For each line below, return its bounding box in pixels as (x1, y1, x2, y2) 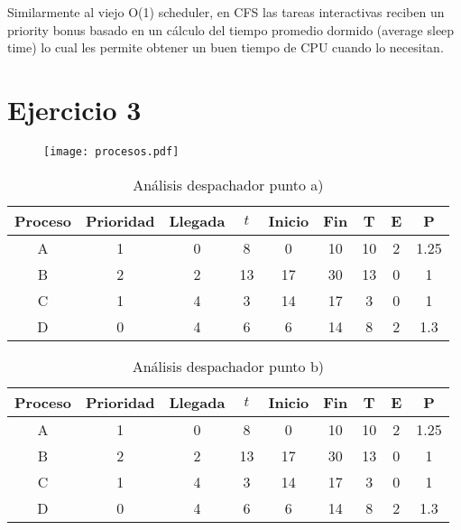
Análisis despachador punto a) (133, 173, 324, 195)
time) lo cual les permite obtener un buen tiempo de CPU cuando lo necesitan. (7, 38, 444, 57)
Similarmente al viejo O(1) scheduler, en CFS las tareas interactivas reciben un (7, 3, 445, 21)
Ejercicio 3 (7, 90, 142, 127)
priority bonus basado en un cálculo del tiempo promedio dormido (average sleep (7, 20, 455, 39)
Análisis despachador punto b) (132, 355, 325, 377)
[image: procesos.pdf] (43, 144, 180, 158)
